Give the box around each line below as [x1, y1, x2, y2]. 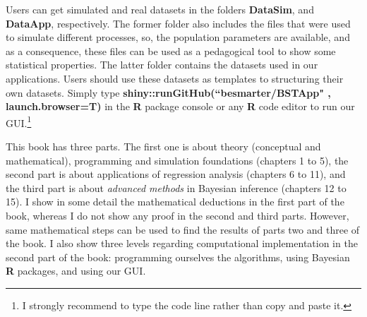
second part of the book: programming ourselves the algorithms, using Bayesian [6, 249, 350, 264]
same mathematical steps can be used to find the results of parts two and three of [6, 222, 360, 237]
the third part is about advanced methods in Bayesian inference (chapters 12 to [6, 180, 347, 195]
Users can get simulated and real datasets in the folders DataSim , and [6, 2, 314, 16]
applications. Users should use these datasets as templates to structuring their [6, 71, 344, 85]
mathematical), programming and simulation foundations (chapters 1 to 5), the [6, 152, 349, 167]
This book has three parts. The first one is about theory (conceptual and [6, 139, 321, 153]
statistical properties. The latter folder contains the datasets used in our [6, 57, 318, 72]
